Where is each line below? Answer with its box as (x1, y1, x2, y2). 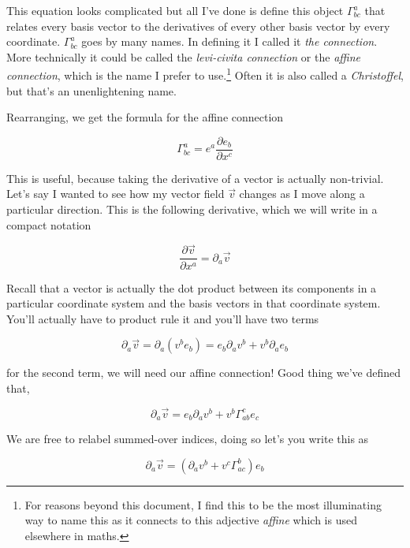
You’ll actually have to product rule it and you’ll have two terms (6, 310, 319, 326)
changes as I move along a (239, 185, 365, 202)
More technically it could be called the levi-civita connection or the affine (6, 48, 360, 65)
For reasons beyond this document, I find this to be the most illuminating (24, 496, 382, 513)
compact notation (6, 216, 91, 233)
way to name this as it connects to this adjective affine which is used (24, 512, 357, 528)
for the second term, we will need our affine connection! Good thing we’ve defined (6, 364, 401, 381)
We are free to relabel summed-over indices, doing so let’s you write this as (6, 431, 369, 447)
